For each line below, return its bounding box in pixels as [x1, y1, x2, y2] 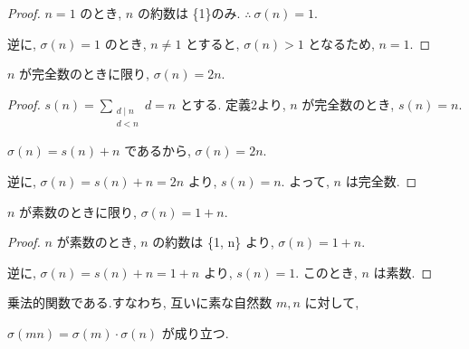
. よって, [281, 172, 330, 190]
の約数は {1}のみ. [137, 4, 241, 22]
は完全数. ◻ [345, 172, 417, 190]
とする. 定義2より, [179, 94, 286, 113]
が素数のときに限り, [19, 202, 137, 221]
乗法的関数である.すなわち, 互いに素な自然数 [7, 293, 273, 312]
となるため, [308, 33, 375, 52]
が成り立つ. [161, 323, 229, 342]
